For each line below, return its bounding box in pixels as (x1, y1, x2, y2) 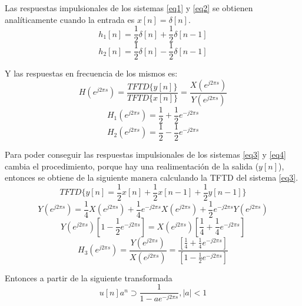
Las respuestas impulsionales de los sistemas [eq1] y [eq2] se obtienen (5, 2, 253, 14)
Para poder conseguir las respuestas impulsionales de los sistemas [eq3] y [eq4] (5, 148, 286, 160)
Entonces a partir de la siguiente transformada (5, 271, 172, 284)
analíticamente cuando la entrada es (5, 13, 135, 25)
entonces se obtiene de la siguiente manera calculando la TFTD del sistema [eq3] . (5, 171, 298, 184)
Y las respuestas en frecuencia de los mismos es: (5, 67, 178, 79)
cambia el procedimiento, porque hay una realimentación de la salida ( (5, 159, 259, 172)
